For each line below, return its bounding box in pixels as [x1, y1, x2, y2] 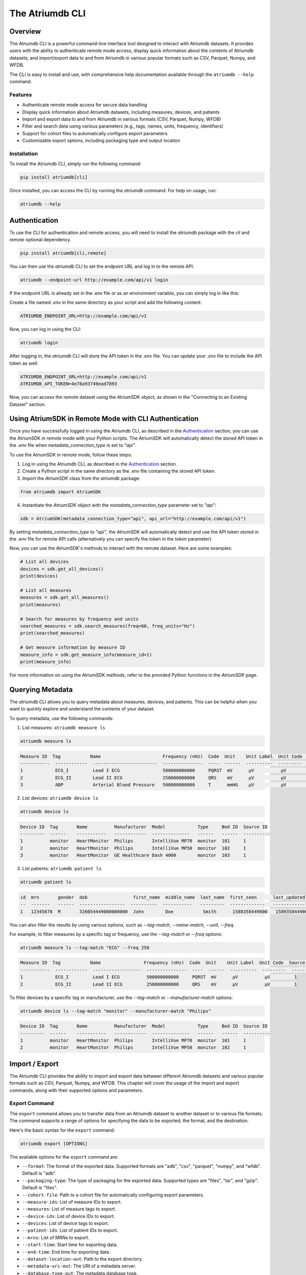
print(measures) [20, 602, 61, 607]
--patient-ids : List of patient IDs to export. [22, 1227, 118, 1234]
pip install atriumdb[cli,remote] [20, 250, 107, 256]
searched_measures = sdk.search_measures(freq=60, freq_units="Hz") [20, 623, 195, 629]
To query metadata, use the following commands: [9, 715, 114, 721]
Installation [9, 150, 38, 157]
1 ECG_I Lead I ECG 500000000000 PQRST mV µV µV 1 [20, 974, 297, 980]
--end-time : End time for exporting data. [22, 1248, 111, 1255]
